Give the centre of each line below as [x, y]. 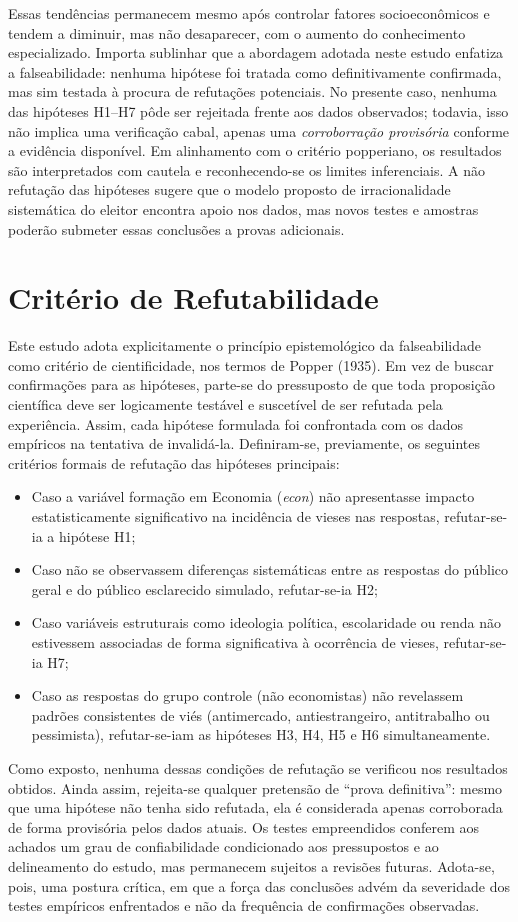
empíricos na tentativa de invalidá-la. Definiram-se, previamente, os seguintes [244, 443]
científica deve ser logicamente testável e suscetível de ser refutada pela [225, 404]
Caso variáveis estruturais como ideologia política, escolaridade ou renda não [266, 622]
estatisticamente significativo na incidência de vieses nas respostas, [235, 516]
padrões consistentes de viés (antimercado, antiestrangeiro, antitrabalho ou [260, 714]
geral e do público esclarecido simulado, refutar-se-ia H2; [204, 588]
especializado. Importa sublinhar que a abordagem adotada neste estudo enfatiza [256, 52]
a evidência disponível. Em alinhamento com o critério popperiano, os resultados [255, 150]
